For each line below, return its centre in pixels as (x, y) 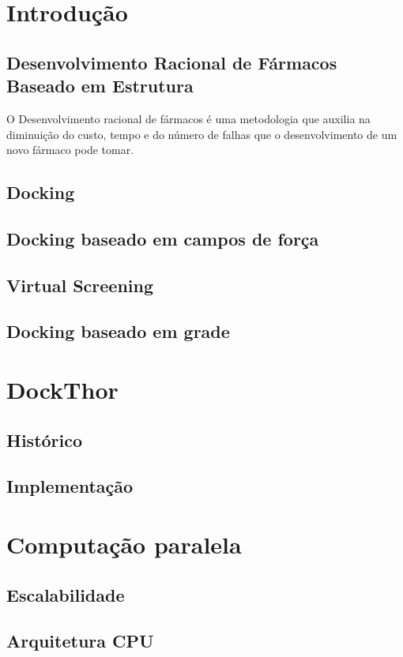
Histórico (45, 439)
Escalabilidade (66, 594)
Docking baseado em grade (118, 331)
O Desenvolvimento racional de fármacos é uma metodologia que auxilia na (188, 118)
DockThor (62, 390)
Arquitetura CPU (80, 641)
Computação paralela (124, 544)
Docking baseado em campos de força (163, 238)
